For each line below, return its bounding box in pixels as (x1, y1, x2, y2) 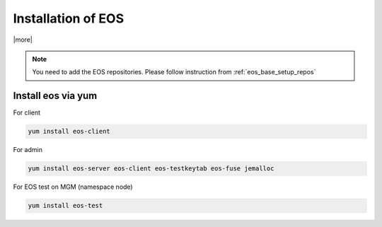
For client (13, 108, 41, 117)
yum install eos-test (28, 202, 103, 210)
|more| (13, 35, 33, 44)
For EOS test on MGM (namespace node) (13, 182, 134, 191)
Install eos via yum (13, 90, 98, 102)
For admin (13, 146, 42, 154)
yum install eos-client (28, 127, 111, 136)
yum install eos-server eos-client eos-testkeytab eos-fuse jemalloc (28, 165, 274, 173)
